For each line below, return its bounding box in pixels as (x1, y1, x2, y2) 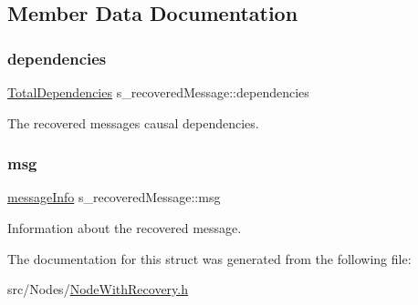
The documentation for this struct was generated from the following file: (7, 249, 412, 268)
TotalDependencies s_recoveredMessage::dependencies (7, 83, 309, 101)
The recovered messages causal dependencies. (7, 113, 259, 132)
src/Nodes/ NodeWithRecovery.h (7, 280, 189, 299)
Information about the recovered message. (7, 219, 242, 237)
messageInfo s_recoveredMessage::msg (7, 188, 221, 207)
